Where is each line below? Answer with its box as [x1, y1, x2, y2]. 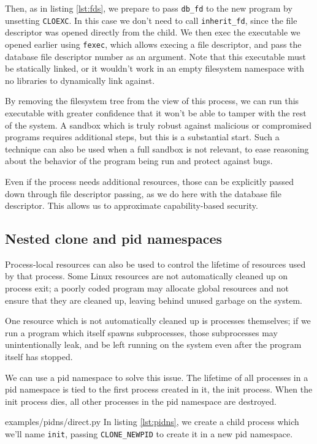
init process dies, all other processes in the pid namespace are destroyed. [5, 394, 277, 407]
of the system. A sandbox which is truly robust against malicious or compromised [5, 118, 312, 131]
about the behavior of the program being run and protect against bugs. [5, 154, 273, 167]
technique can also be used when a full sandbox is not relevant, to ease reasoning [5, 142, 309, 155]
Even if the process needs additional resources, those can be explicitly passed [5, 175, 294, 187]
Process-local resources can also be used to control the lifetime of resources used [5, 257, 306, 270]
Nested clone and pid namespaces [5, 229, 223, 248]
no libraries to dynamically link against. [5, 73, 155, 86]
